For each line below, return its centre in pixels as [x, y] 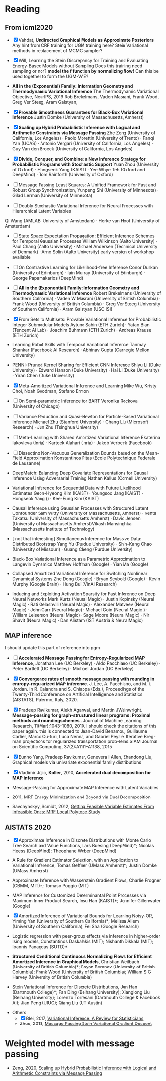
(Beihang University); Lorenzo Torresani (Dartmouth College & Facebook [86, 997]
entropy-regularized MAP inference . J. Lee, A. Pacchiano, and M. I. [82, 684]
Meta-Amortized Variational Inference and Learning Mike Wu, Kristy [87, 386]
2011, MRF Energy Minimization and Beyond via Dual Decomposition [81, 797]
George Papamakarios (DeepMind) [48, 278]
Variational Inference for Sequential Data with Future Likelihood [76, 488]
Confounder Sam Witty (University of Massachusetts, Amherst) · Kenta [84, 513]
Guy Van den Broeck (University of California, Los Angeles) [73, 149]
